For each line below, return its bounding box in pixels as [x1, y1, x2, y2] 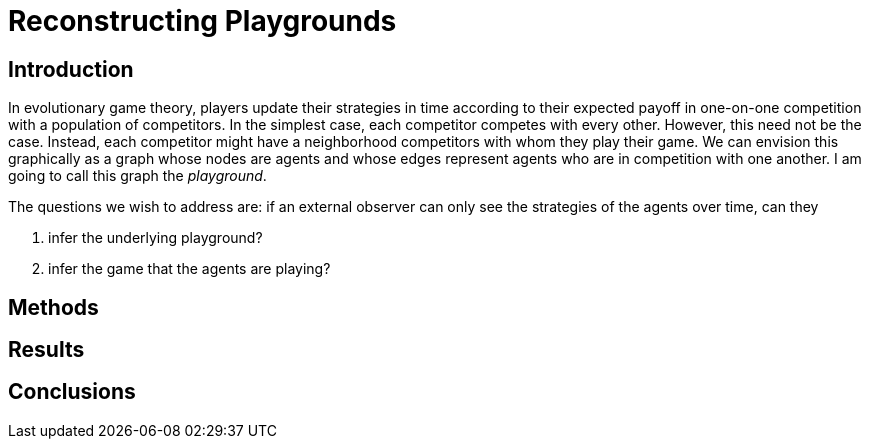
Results [8, 337, 85, 363]
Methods [8, 294, 99, 320]
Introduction [8, 56, 134, 82]
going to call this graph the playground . [8, 167, 267, 185]
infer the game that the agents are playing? [48, 260, 331, 278]
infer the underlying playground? [48, 229, 263, 247]
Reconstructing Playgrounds [8, 4, 397, 38]
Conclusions [8, 379, 136, 405]
